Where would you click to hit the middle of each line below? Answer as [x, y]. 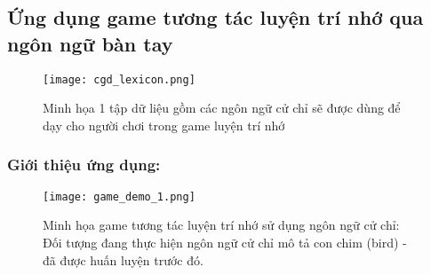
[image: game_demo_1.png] [119, 196]
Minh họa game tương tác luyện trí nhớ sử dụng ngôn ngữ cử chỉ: [221, 225]
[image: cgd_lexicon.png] [119, 79]
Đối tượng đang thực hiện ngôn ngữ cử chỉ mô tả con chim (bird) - [225, 242]
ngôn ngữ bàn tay [90, 43]
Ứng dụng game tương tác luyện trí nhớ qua [215, 17]
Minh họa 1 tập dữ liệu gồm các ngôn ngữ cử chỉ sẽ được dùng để [222, 108]
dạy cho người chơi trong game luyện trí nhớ [164, 125]
